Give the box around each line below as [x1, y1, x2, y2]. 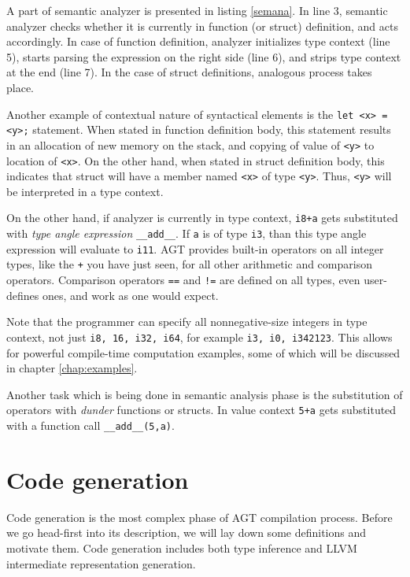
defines [6, 287, 39, 303]
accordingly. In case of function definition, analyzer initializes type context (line [6, 33, 390, 50]
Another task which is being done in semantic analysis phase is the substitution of [6, 386, 403, 402]
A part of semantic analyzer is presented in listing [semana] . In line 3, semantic [6, 2, 388, 18]
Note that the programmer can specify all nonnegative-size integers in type [6, 313, 368, 330]
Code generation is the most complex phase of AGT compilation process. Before [6, 509, 393, 525]
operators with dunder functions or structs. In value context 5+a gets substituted [6, 401, 397, 418]
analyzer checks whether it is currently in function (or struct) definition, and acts [6, 17, 398, 34]
